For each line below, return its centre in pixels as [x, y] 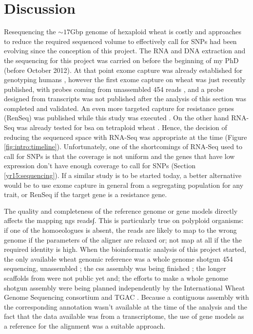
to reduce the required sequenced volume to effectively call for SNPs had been [120, 41]
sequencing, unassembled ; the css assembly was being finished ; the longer [115, 268]
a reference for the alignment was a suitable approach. [85, 325]
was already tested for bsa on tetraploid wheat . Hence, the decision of [122, 127]
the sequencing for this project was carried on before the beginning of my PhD [121, 60]
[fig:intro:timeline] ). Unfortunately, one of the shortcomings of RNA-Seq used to [123, 146]
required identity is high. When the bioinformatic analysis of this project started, [125, 249]
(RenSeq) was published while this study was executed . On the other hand [117, 118]
